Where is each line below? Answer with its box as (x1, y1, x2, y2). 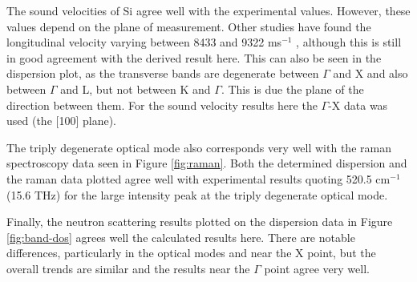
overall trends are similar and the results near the (6, 260, 250, 276)
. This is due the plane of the (221, 80, 364, 97)
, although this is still (296, 34, 402, 50)
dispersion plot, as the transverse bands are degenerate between (6, 65, 319, 82)
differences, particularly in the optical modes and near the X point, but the (6, 244, 376, 261)
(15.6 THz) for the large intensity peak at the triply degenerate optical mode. (6, 186, 388, 203)
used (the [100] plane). (6, 112, 116, 129)
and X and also (333, 65, 408, 82)
